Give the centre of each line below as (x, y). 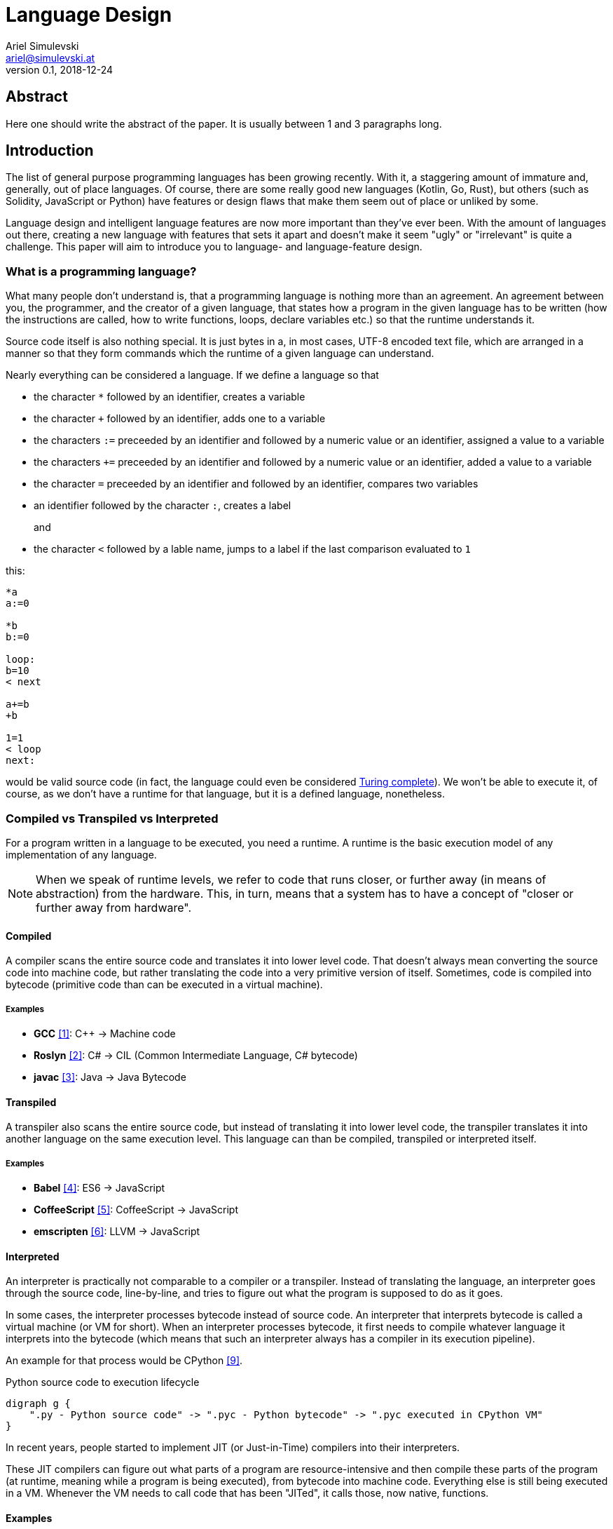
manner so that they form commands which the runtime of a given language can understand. (220, 353)
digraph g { (38, 1404)
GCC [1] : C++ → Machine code (105, 1033)
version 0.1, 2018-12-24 (60, 69)
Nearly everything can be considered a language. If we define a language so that (192, 375)
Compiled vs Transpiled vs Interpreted (112, 818)
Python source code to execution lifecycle (103, 1382)
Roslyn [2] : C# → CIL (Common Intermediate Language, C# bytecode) (196, 1055)
